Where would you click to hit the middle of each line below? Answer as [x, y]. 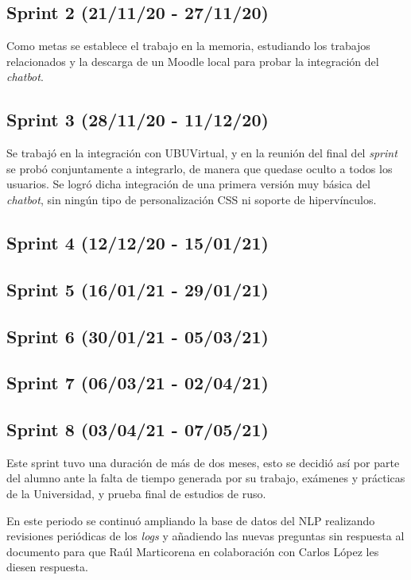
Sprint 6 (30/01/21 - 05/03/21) [138, 336]
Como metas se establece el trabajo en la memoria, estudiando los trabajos [188, 46]
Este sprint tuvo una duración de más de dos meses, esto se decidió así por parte [203, 462]
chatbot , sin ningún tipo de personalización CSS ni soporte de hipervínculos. [192, 199]
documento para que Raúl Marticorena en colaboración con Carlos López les [193, 551]
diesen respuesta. [47, 567]
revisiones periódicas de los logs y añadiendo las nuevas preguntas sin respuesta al [205, 536]
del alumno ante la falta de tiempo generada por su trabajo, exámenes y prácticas [206, 478]
